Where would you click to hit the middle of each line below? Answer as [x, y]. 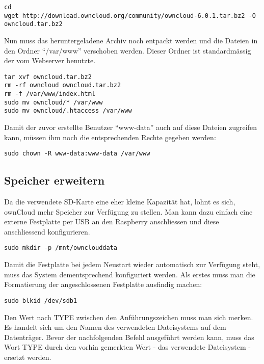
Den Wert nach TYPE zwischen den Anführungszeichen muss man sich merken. [129, 317]
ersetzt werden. [28, 357]
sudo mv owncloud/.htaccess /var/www [68, 111]
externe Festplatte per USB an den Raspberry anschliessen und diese [112, 222]
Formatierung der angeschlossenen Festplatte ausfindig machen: [103, 284]
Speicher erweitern [55, 180]
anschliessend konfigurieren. [47, 231]
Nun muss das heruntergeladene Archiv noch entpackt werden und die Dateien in [131, 40]
